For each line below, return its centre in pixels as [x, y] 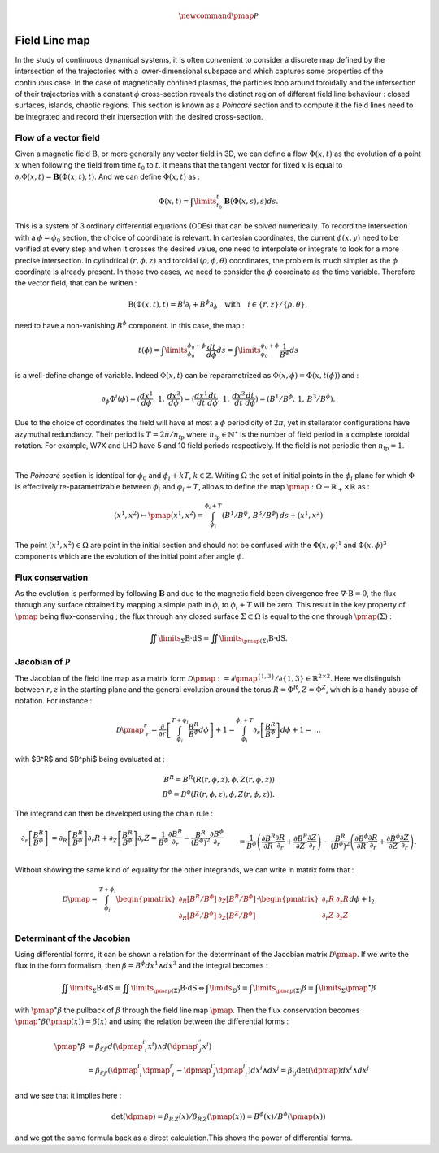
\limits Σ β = [228, 989]
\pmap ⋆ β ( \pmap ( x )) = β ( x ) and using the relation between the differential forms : [152, 1021]
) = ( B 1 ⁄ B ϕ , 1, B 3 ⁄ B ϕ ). [295, 398]
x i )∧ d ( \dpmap [172, 1045]
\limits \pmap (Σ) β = [283, 989]
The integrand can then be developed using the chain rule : [114, 814]
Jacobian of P [43, 662]
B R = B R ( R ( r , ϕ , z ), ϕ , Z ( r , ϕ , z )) [219, 779]
